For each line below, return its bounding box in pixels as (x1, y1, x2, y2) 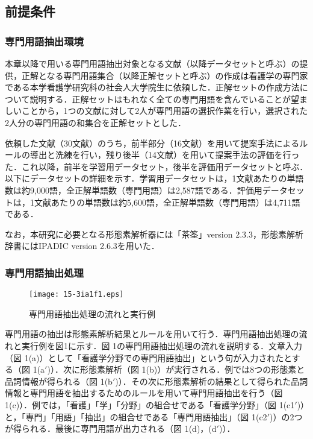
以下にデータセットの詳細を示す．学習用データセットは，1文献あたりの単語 (5, 172, 304, 185)
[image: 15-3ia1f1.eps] (29, 290, 124, 299)
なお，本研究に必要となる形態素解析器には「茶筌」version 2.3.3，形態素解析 (5, 227, 303, 240)
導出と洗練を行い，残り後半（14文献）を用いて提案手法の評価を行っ (29, 148, 300, 161)
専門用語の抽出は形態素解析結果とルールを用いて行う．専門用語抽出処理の (5, 327, 299, 340)
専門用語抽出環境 (5, 33, 84, 48)
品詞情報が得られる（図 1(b (5, 374, 113, 387)
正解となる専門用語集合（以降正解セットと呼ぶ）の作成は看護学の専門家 (21, 69, 308, 81)
